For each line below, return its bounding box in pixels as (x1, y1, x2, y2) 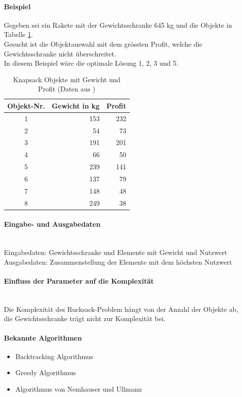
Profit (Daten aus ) (38, 84, 96, 94)
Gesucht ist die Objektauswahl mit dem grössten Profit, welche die (4, 38, 203, 49)
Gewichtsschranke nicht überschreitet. (4, 48, 117, 58)
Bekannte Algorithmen (4, 332, 82, 343)
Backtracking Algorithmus (15, 351, 93, 361)
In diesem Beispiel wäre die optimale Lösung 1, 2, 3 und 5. (4, 58, 178, 68)
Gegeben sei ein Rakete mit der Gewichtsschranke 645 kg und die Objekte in (4, 19, 232, 30)
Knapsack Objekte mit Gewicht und (13, 74, 121, 84)
